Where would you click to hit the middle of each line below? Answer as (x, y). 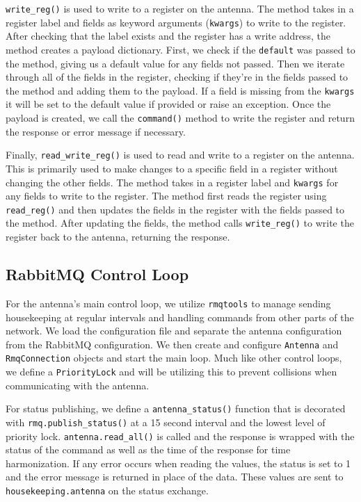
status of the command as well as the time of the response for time (148, 450)
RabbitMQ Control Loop (97, 274)
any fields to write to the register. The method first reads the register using (166, 196)
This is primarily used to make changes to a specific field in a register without (172, 168)
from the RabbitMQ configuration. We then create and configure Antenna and (172, 344)
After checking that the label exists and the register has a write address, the (168, 36)
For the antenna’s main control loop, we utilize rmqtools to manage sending (168, 303)
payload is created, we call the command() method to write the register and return (180, 118)
